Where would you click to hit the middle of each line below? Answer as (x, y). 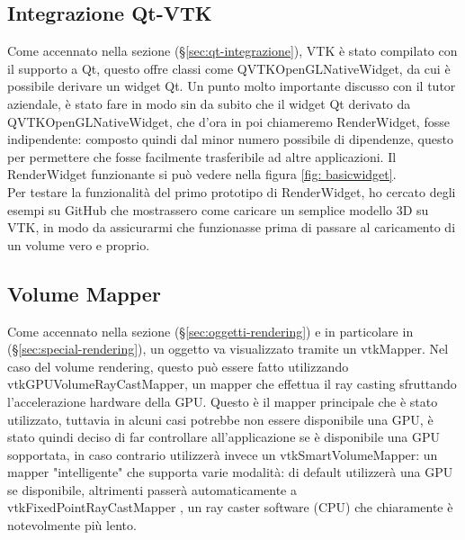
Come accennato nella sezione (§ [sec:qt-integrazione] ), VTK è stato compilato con (232, 51)
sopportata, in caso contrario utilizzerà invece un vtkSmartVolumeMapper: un (223, 454)
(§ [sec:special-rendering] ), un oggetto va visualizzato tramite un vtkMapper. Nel (228, 349)
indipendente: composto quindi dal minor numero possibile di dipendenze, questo (230, 139)
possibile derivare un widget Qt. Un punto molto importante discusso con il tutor (232, 86)
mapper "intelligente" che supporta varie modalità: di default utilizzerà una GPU (230, 472)
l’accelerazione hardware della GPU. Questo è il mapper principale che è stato (223, 401)
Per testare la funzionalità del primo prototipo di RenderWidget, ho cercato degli (232, 191)
